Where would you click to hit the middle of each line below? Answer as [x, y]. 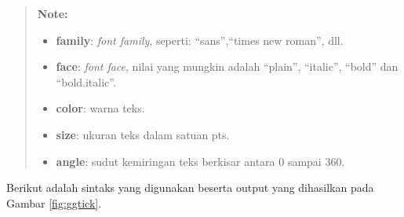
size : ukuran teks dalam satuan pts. [143, 134]
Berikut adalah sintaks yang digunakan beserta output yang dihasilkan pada [190, 188]
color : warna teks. [100, 108]
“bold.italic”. [86, 81]
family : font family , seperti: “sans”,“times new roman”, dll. [200, 40]
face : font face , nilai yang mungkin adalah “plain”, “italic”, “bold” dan [227, 66]
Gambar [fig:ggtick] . [54, 202]
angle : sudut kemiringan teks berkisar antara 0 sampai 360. [200, 161]
